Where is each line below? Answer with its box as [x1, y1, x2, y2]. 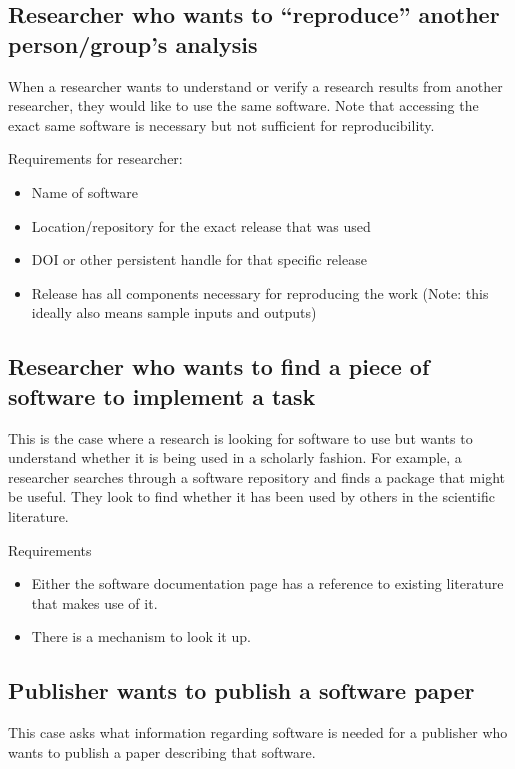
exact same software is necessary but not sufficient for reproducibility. [8, 114, 435, 135]
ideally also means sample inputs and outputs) [31, 302, 317, 323]
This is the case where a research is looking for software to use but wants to [8, 427, 473, 448]
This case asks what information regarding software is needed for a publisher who [8, 722, 508, 743]
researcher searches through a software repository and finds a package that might [8, 466, 505, 487]
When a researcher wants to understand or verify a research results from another [8, 75, 503, 96]
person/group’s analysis [8, 28, 258, 59]
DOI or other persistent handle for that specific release [31, 249, 367, 270]
